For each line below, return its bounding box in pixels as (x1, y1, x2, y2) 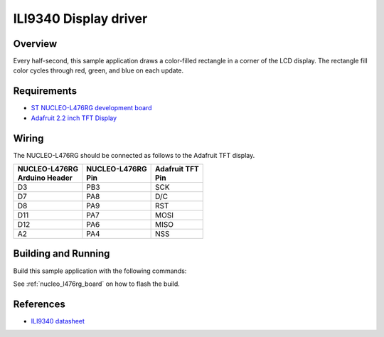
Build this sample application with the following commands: (13, 267, 187, 275)
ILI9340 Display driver (13, 11, 148, 26)
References (13, 298, 65, 310)
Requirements (13, 85, 78, 97)
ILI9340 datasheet (31, 316, 85, 325)
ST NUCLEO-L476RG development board (31, 104, 152, 112)
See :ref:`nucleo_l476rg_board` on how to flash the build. (13, 279, 181, 288)
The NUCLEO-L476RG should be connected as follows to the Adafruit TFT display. (13, 151, 255, 159)
